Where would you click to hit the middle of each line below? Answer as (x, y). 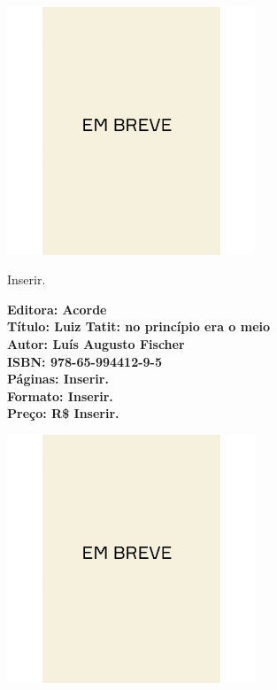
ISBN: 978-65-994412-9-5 (85, 361)
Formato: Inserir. (60, 395)
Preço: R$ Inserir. (63, 413)
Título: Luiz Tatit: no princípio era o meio (139, 326)
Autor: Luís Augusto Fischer (96, 344)
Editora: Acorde (57, 309)
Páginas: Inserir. (58, 379)
